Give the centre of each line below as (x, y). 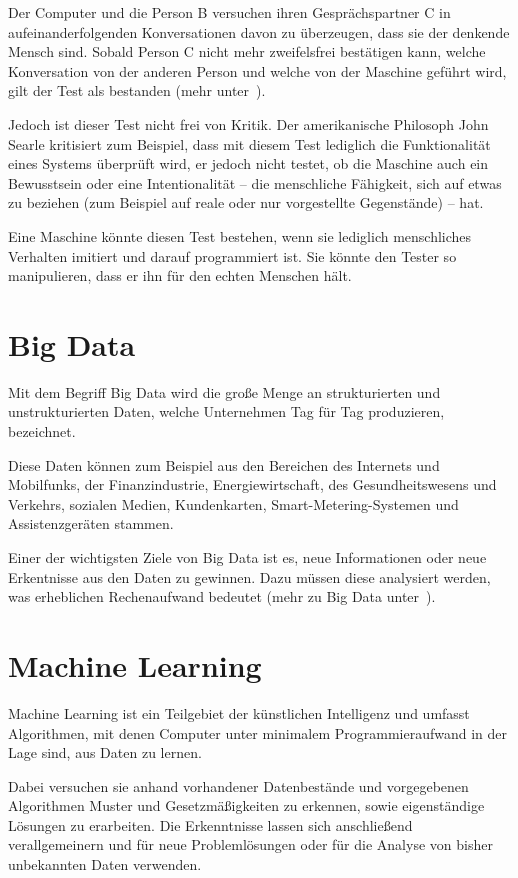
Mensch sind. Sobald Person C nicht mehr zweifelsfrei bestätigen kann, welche (247, 51)
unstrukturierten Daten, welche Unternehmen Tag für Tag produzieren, (226, 411)
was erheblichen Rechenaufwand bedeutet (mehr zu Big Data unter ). (222, 596)
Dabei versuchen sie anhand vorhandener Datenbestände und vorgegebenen (238, 785)
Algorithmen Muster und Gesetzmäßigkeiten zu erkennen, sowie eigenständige (246, 805)
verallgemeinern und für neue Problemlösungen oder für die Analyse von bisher (250, 844)
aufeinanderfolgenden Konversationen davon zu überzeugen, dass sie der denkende (259, 31)
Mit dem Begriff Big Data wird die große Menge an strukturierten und (224, 391)
